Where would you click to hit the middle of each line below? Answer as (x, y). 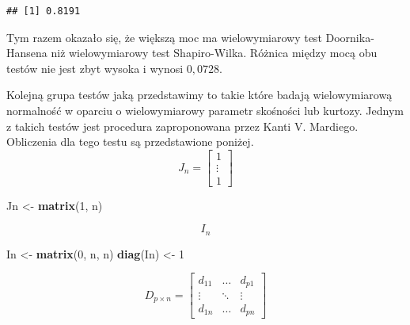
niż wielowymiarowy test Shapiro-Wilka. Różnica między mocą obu (214, 53)
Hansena (27, 53)
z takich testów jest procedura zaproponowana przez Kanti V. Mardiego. (182, 126)
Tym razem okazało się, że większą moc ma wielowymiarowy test (164, 37)
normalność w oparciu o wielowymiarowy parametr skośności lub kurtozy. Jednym (205, 110)
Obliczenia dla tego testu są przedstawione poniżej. (130, 141)
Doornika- (350, 37)
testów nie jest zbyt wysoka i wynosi (95, 68)
